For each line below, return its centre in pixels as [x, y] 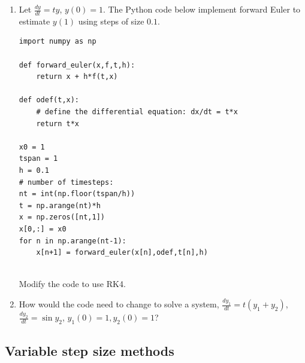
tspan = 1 [38, 159]
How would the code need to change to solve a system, [119, 304]
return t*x [58, 123]
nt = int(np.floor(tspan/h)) [77, 194]
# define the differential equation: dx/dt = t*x [137, 112]
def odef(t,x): [49, 100]
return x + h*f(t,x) [77, 77]
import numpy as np [58, 42]
